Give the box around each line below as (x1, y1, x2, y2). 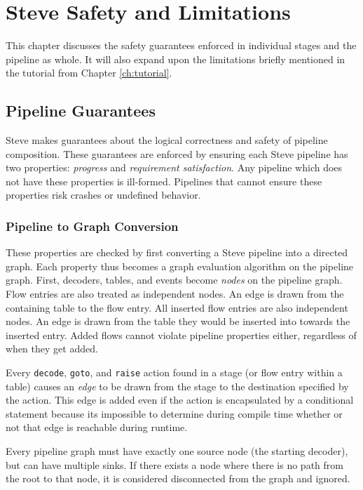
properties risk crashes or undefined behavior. (6, 187, 201, 202)
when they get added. (6, 341, 98, 356)
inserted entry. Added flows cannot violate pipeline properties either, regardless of (6, 327, 357, 342)
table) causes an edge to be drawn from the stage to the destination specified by (6, 378, 349, 393)
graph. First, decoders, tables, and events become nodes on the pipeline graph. (6, 272, 343, 287)
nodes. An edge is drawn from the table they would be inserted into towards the (6, 314, 350, 329)
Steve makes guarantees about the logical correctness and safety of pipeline (6, 133, 328, 147)
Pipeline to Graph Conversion (6, 218, 179, 234)
